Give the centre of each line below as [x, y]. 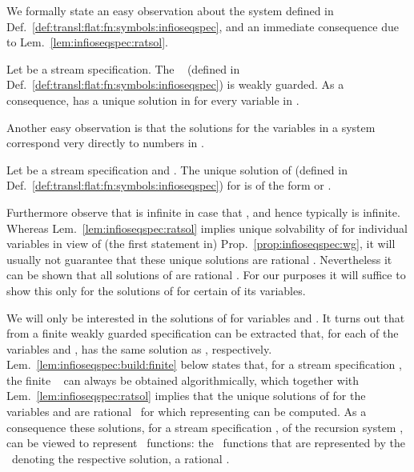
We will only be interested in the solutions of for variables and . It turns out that [206, 317]
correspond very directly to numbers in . [105, 143]
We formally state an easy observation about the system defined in [170, 10]
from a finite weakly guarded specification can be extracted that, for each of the [203, 333]
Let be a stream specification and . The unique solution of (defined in [177, 169]
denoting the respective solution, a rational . [121, 458]
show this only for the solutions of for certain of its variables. [156, 290]
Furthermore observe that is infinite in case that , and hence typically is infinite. [203, 212]
